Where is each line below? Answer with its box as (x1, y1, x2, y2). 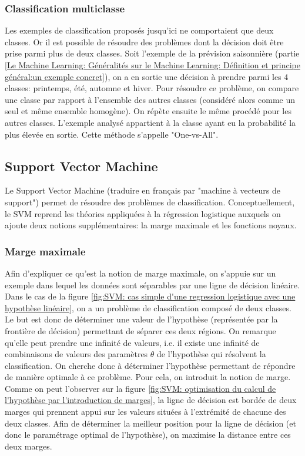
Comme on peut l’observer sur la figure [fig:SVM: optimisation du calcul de (5, 382, 276, 394)
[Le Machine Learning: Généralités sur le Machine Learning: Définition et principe (5, 59, 300, 71)
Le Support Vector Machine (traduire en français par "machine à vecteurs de (5, 184, 281, 197)
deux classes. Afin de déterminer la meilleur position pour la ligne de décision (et (5, 417, 296, 429)
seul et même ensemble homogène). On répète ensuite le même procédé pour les (5, 105, 291, 117)
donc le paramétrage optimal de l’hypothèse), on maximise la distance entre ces (5, 428, 291, 441)
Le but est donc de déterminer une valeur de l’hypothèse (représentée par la (5, 313, 278, 325)
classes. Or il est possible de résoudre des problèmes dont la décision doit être (5, 35, 284, 48)
